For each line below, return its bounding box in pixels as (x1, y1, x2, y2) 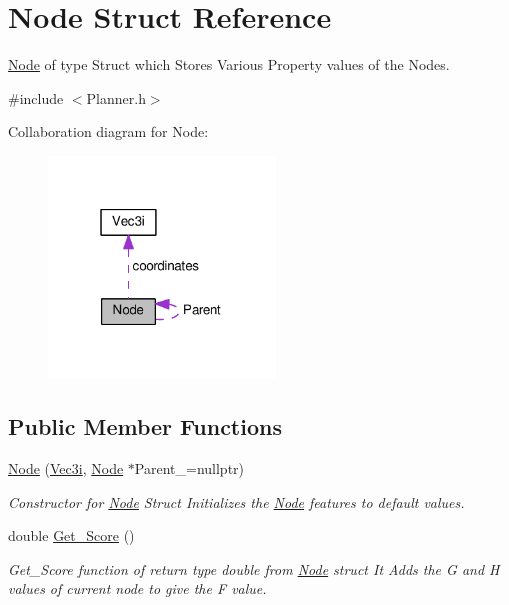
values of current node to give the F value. (8, 578, 267, 599)
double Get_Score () (8, 525, 135, 546)
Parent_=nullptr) (134, 457, 245, 478)
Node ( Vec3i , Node (8, 457, 124, 478)
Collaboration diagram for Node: (8, 121, 209, 142)
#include (8, 87, 64, 108)
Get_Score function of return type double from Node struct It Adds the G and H (8, 558, 500, 579)
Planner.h (86, 87, 146, 108)
